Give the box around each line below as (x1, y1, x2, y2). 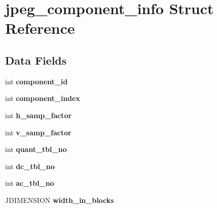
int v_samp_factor (5, 127, 71, 137)
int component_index (5, 93, 80, 103)
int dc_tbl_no (5, 161, 55, 171)
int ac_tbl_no (5, 178, 54, 188)
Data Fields (5, 52, 67, 68)
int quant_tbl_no (5, 144, 67, 154)
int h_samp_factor (5, 110, 72, 120)
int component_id (5, 76, 68, 86)
